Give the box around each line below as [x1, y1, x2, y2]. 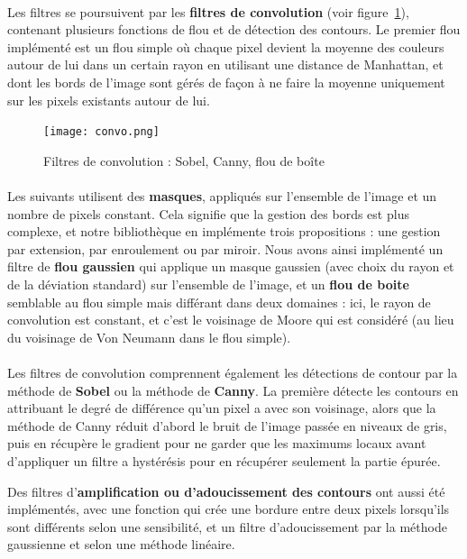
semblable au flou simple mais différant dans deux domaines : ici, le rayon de [7, 292, 431, 311]
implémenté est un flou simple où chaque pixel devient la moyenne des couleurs [7, 37, 444, 56]
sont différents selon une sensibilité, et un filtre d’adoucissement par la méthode [7, 517, 447, 536]
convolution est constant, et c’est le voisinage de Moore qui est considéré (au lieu [7, 310, 454, 329]
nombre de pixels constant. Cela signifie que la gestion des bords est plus [7, 204, 409, 223]
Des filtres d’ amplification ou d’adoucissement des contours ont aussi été [7, 481, 445, 500]
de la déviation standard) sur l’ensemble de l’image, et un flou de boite [7, 274, 409, 293]
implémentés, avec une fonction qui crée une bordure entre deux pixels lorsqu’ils [7, 499, 450, 518]
